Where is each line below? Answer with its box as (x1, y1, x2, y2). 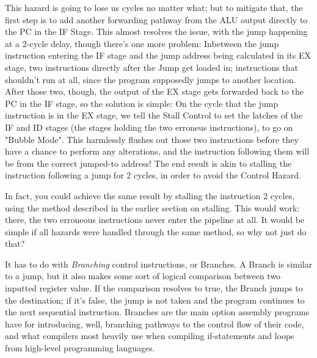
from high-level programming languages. (5, 342, 155, 354)
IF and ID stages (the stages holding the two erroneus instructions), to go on (5, 120, 293, 133)
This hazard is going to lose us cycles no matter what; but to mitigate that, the (5, 1, 303, 13)
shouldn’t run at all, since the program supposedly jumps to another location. (5, 73, 296, 86)
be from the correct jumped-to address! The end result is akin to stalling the (5, 156, 292, 169)
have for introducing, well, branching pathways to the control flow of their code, (5, 317, 304, 330)
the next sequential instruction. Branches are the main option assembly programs (5, 305, 310, 318)
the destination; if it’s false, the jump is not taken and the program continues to (5, 293, 305, 306)
